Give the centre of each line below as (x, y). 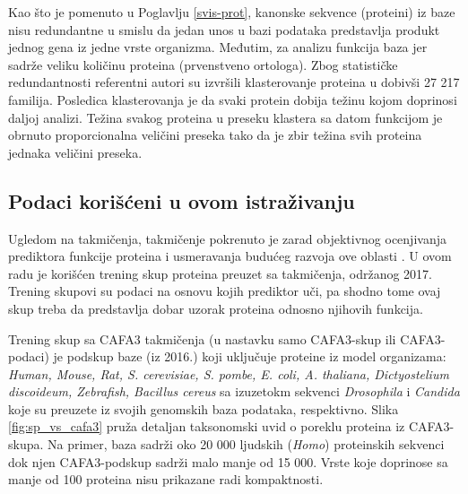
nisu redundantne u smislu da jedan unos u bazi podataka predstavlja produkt (224, 29)
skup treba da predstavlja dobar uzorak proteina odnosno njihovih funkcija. (216, 308)
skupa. (26, 444)
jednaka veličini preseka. (75, 152)
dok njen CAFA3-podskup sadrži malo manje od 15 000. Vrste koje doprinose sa (228, 461)
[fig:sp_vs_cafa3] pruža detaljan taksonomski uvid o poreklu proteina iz (207, 426)
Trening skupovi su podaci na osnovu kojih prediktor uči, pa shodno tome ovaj (225, 291)
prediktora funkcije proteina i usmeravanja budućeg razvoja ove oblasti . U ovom (230, 256)
